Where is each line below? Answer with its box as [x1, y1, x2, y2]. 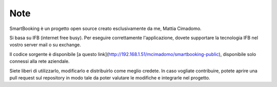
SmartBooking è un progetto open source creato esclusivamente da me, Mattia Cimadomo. [9, 25, 202, 32]
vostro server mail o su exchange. [9, 42, 82, 48]
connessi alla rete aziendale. [9, 59, 70, 65]
